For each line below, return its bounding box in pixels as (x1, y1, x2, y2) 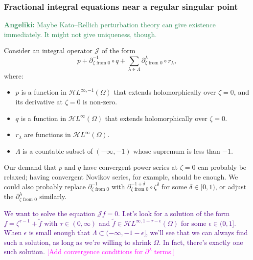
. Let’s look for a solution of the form (118, 208, 230, 218)
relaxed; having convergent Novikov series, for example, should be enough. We (4, 171, 238, 181)
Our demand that (4, 162, 57, 172)
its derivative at (15, 97, 63, 107)
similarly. (39, 191, 67, 201)
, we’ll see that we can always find (146, 227, 248, 238)
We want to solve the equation (4, 208, 95, 218)
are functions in (24, 129, 71, 140)
